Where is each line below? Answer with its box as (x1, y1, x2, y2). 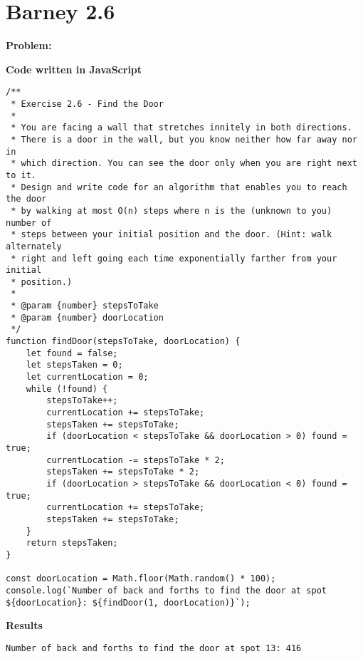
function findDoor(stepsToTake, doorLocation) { (6, 336, 241, 347)
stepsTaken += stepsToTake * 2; (46, 467, 200, 477)
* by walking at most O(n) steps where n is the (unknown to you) (11, 205, 332, 216)
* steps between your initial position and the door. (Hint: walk (11, 229, 332, 240)
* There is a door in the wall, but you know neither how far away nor (11, 134, 357, 145)
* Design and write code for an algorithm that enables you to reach (11, 182, 347, 192)
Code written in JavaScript (6, 61, 142, 76)
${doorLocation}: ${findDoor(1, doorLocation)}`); (6, 597, 251, 608)
